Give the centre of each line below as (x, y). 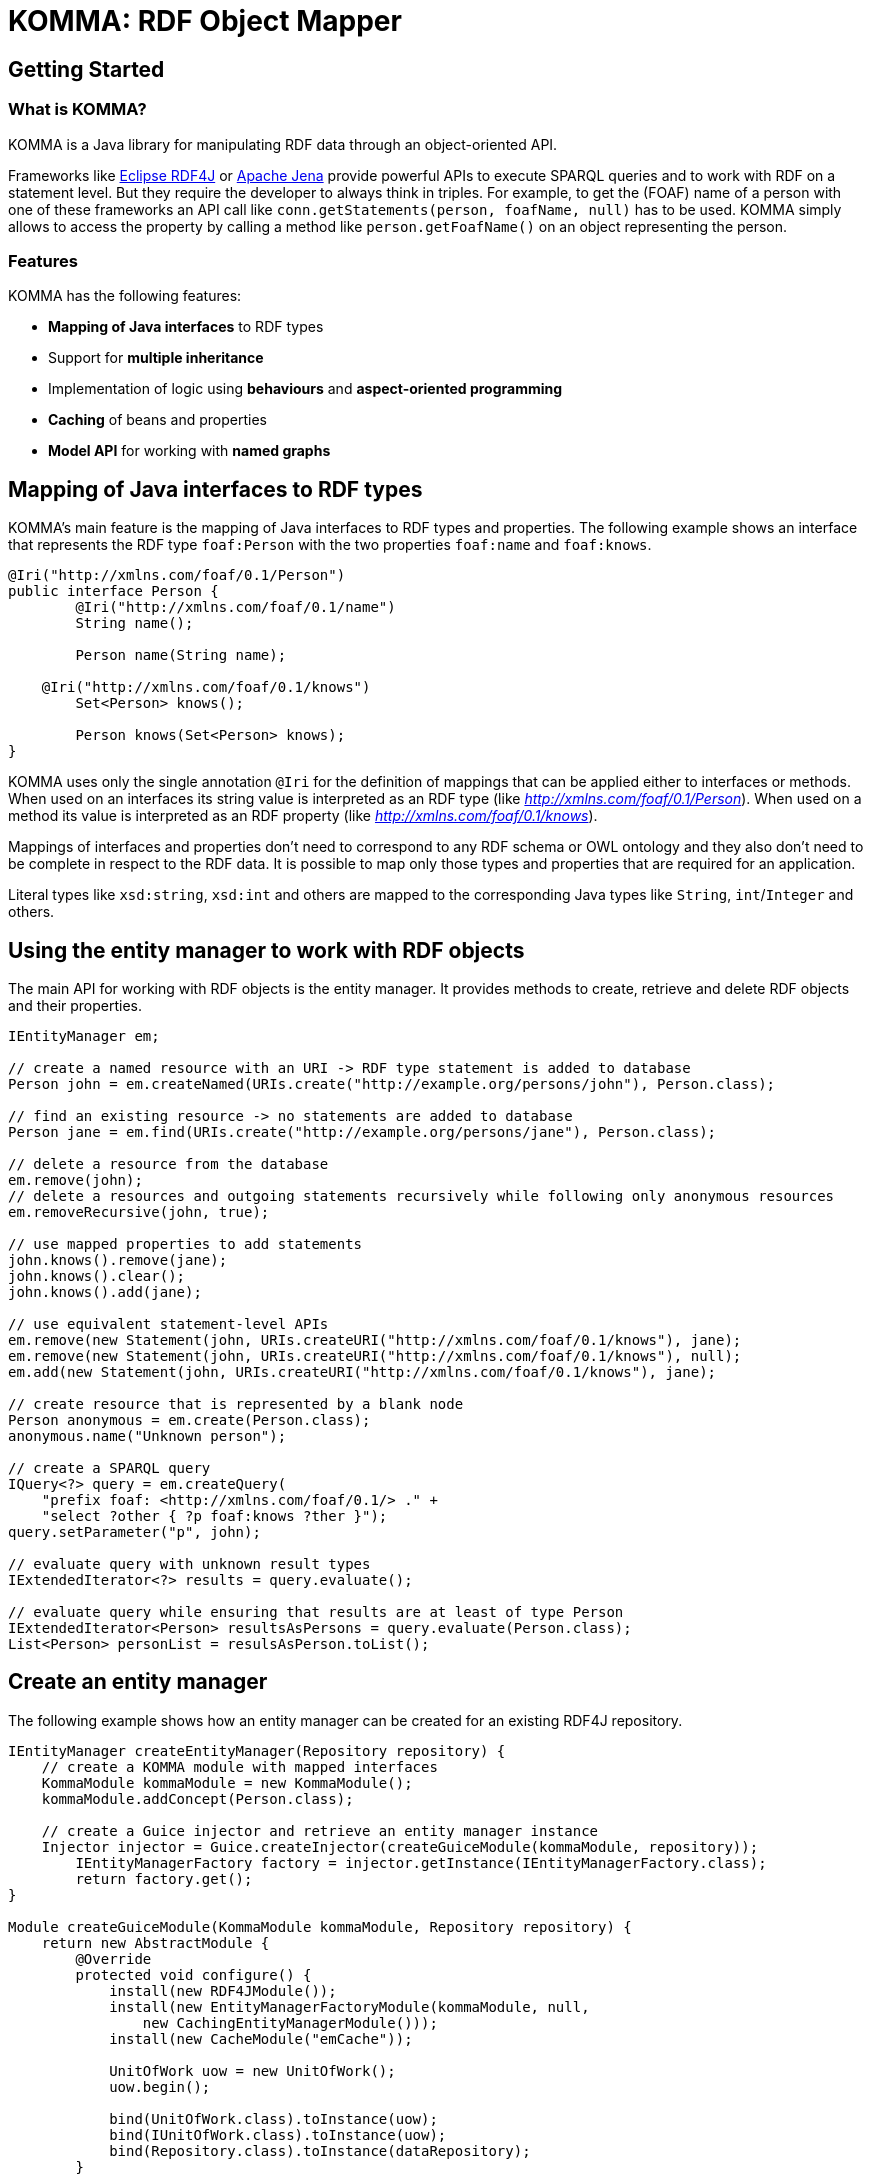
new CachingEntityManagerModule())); (290, 2022)
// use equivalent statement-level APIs (168, 1323)
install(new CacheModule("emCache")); (261, 2038)
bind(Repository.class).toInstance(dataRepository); (320, 2150)
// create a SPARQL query (109, 1467)
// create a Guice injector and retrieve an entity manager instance (320, 1830)
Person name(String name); (181, 655)
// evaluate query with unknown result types (189, 1563)
